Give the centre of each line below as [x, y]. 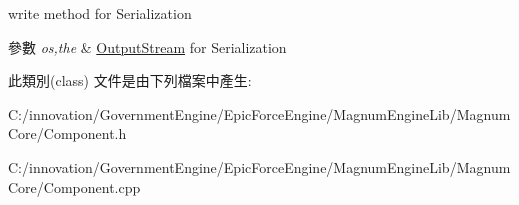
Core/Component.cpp [74, 186]
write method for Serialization [100, 13]
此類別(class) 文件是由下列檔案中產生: [130, 80]
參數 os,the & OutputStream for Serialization [147, 46]
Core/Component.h [67, 133]
